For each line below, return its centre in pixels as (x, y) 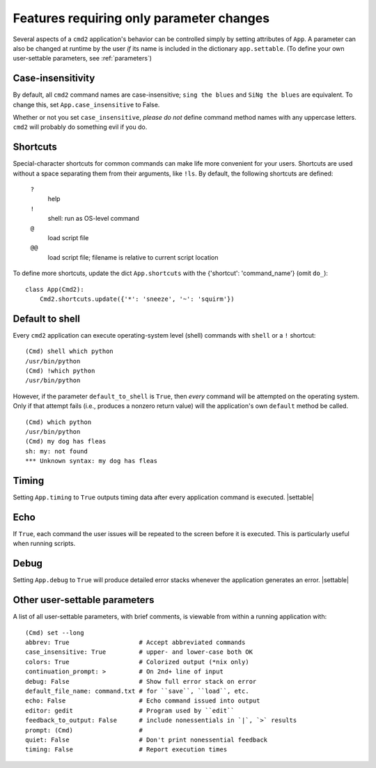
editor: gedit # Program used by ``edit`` (130, 711)
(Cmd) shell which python (70, 351)
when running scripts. (44, 544)
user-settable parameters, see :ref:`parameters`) (83, 58)
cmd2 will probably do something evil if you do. (80, 127)
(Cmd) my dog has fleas (66, 441)
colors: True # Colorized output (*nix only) (138, 662)
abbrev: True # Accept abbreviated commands (135, 642)
